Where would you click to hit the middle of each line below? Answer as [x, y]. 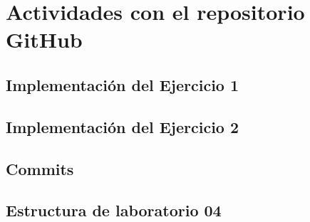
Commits [40, 168]
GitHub [44, 39]
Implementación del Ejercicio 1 [123, 84]
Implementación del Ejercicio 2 [123, 126]
